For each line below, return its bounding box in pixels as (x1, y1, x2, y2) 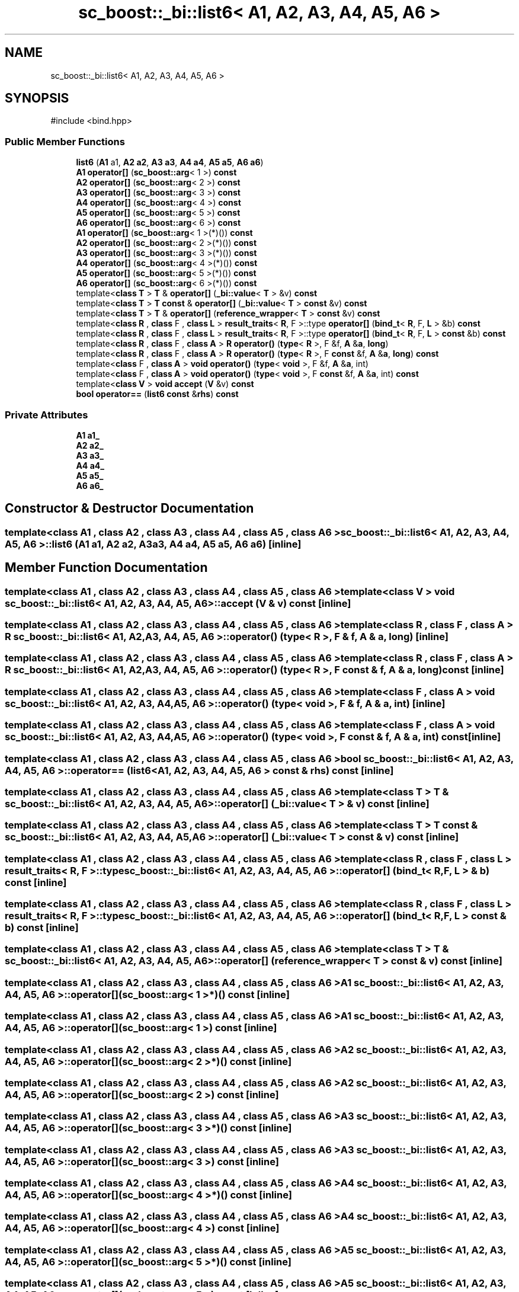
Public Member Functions (5, 135, 125, 148)
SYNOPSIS (5, 91, 69, 106)
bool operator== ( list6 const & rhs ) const (76, 389, 239, 399)
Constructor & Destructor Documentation (5, 501, 254, 516)
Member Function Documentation (5, 560, 208, 575)
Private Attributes (5, 408, 88, 421)
